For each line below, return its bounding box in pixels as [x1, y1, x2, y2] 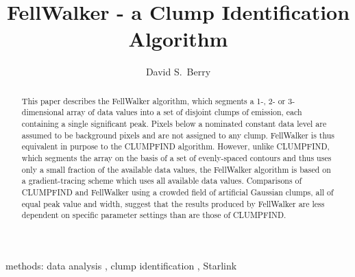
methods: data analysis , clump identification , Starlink [5, 258, 237, 272]
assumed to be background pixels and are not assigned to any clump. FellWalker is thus [21, 129, 335, 141]
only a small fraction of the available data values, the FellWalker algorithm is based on [21, 163, 331, 175]
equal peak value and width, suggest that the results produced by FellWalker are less [21, 197, 325, 209]
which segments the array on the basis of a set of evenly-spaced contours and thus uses [21, 152, 332, 163]
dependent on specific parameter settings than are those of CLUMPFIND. [21, 209, 286, 221]
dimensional [21, 106, 64, 118]
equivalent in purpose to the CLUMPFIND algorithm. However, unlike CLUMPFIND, [21, 141, 330, 152]
